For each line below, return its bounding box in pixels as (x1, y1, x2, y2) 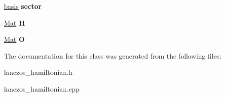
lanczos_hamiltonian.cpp (4, 83, 79, 94)
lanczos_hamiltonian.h (4, 67, 73, 77)
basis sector (4, 1, 42, 11)
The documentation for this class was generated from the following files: (4, 50, 222, 61)
